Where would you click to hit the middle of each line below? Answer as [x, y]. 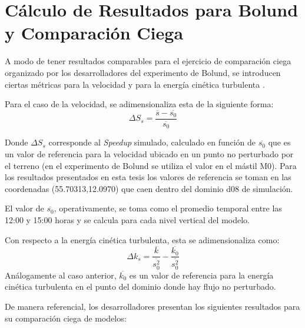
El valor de [24, 208]
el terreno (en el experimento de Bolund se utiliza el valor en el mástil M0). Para [151, 165]
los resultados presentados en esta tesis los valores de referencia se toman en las [148, 177]
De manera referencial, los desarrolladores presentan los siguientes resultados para [152, 306]
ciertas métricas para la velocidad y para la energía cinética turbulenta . [135, 84]
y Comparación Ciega [94, 33]
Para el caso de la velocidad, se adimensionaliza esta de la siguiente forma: [139, 104]
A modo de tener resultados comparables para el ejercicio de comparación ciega [148, 61]
